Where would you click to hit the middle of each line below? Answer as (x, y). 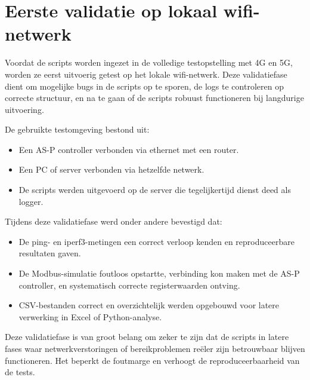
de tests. (20, 372)
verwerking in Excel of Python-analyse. (90, 316)
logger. (31, 201)
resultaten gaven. (50, 253)
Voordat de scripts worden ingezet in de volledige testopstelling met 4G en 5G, (149, 62)
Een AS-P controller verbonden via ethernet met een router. (129, 149)
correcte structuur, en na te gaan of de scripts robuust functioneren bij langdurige (154, 98)
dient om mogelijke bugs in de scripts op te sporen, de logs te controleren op (144, 86)
